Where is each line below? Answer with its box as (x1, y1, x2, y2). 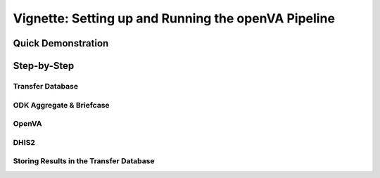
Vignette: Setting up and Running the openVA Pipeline (13, 11, 336, 26)
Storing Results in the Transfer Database (13, 156, 155, 166)
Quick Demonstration (13, 37, 109, 49)
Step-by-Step (13, 60, 75, 72)
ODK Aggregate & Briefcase (13, 100, 110, 110)
